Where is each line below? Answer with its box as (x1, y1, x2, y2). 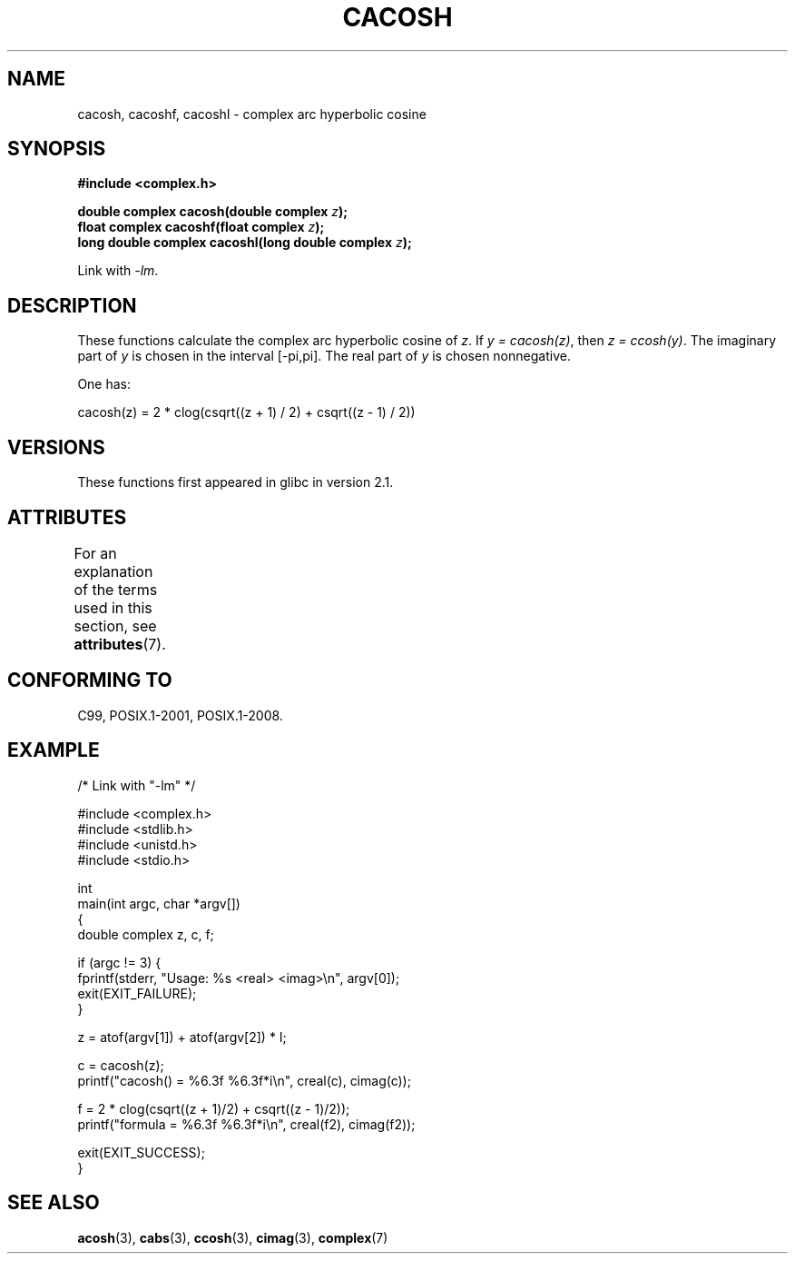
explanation (74, 561, 153, 581)
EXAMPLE (7, 739, 100, 762)
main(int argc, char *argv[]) (77, 895, 240, 911)
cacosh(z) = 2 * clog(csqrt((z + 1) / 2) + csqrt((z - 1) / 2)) (77, 404, 416, 421)
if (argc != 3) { (77, 954, 162, 970)
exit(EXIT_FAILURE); (77, 985, 197, 1001)
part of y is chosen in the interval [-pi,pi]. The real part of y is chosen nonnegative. (77, 348, 571, 364)
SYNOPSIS (7, 137, 106, 161)
